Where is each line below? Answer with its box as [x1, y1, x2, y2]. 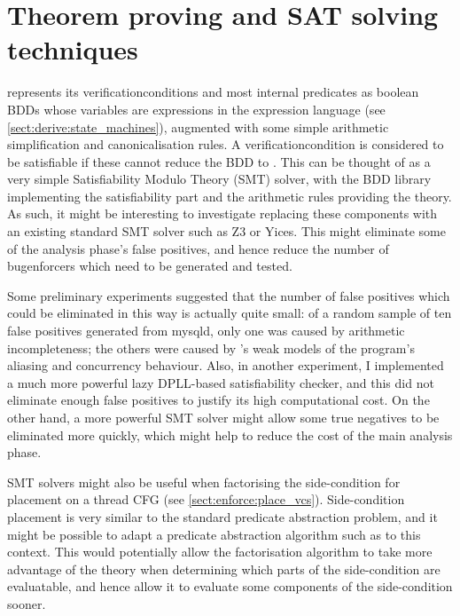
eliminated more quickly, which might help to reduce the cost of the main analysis [7, 425, 453, 444]
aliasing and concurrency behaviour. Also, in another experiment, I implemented [7, 356, 444, 375]
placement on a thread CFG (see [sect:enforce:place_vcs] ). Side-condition [7, 490, 405, 509]
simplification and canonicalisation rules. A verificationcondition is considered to [7, 135, 444, 154]
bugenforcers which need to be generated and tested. [7, 257, 292, 275]
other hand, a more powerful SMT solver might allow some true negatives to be [7, 408, 440, 426]
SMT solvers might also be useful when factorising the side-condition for [7, 472, 401, 491]
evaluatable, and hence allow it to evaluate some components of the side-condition [7, 577, 453, 596]
